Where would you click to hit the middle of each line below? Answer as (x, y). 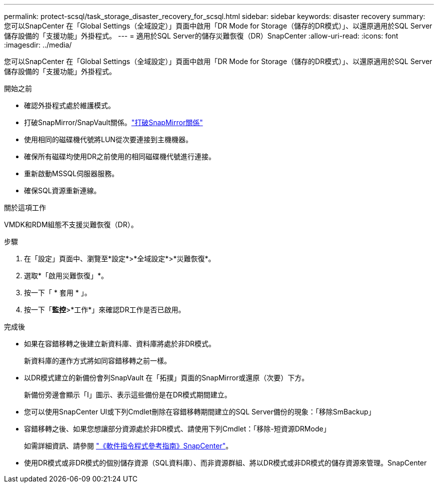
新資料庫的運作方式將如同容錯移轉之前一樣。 (97, 361)
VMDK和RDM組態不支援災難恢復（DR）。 (71, 224)
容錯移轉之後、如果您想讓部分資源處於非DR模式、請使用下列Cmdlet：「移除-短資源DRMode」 (177, 429)
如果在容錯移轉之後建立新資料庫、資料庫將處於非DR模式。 (120, 344)
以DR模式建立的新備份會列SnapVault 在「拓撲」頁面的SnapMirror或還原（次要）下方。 (166, 378)
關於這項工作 (25, 207)
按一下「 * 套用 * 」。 (58, 293)
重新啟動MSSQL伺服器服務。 (71, 173)
